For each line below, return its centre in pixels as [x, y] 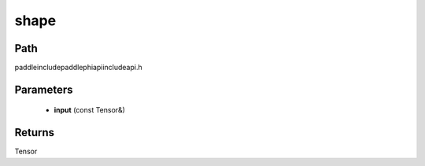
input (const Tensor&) [90, 110]
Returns [35, 133]
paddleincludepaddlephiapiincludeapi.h [78, 68]
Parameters [44, 89]
